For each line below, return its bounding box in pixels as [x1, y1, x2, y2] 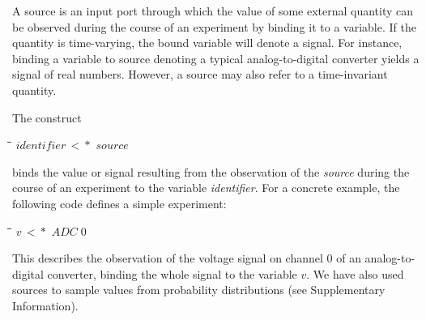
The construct [12, 109, 82, 126]
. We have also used [306, 265, 404, 282]
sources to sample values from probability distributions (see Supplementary [12, 281, 386, 298]
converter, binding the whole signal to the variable [47, 265, 297, 282]
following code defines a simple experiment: [12, 194, 227, 211]
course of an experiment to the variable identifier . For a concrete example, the [12, 179, 400, 196]
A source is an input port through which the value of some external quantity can [12, 2, 414, 19]
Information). [12, 297, 79, 314]
